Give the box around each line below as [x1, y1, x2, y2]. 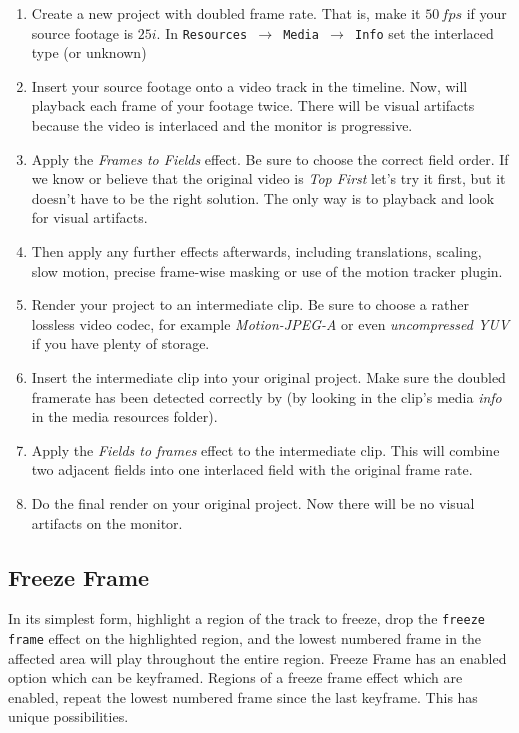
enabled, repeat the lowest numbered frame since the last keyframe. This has [8, 686, 478, 707]
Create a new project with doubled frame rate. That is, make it [31, 3, 421, 23]
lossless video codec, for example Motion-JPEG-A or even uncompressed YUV [31, 313, 510, 334]
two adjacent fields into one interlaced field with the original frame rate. [31, 459, 473, 480]
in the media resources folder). [31, 406, 218, 427]
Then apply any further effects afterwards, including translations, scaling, [31, 241, 482, 261]
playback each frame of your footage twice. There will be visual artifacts [31, 95, 475, 116]
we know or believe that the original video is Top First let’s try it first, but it [31, 168, 506, 189]
